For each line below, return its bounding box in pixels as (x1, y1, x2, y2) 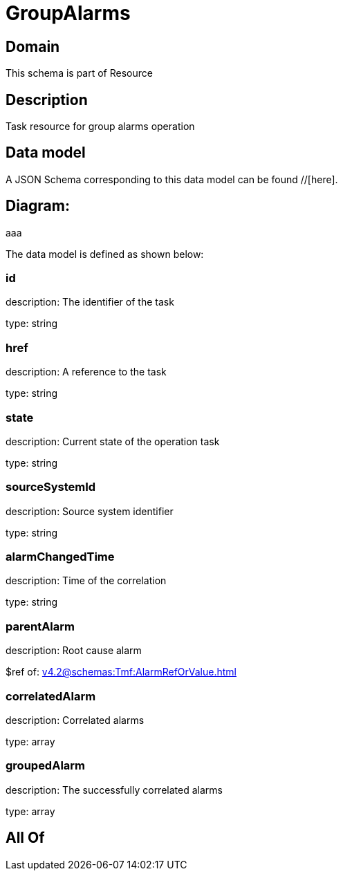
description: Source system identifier (6, 505, 174, 517)
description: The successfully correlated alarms (6, 783, 223, 796)
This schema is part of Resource (6, 67, 153, 80)
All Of (6, 829, 45, 847)
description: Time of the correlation (6, 575, 167, 587)
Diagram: (6, 197, 70, 215)
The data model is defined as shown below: (6, 248, 204, 260)
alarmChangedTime (6, 550, 115, 564)
